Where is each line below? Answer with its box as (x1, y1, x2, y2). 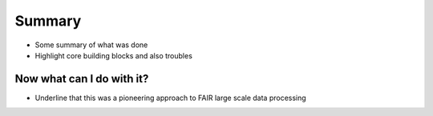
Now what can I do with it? (14, 72, 149, 86)
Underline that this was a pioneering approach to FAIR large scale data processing (34, 93, 306, 102)
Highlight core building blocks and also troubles (34, 50, 192, 60)
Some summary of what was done (34, 40, 148, 50)
